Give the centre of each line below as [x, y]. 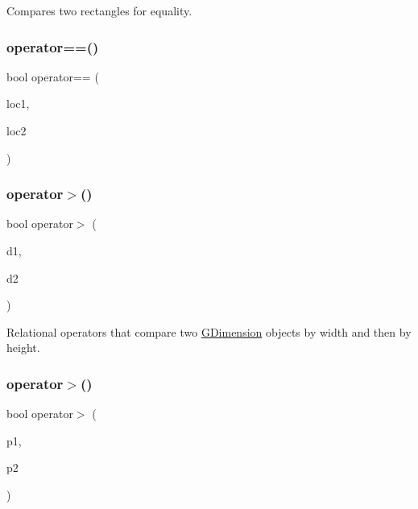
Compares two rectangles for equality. [99, 10]
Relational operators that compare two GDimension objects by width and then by [209, 331]
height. [23, 348]
